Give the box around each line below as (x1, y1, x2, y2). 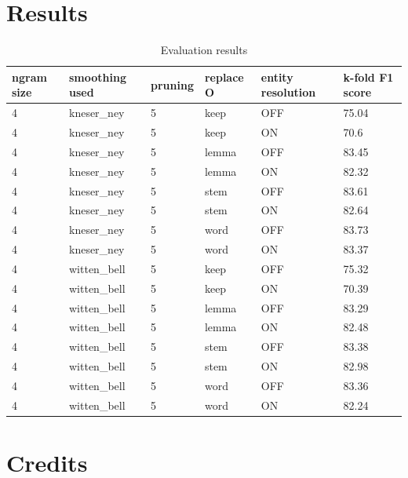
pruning (151, 76, 194, 93)
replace (204, 68, 244, 85)
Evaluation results (160, 42, 248, 58)
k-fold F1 (343, 68, 394, 85)
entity (260, 68, 293, 85)
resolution (260, 84, 316, 100)
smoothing (69, 68, 126, 85)
